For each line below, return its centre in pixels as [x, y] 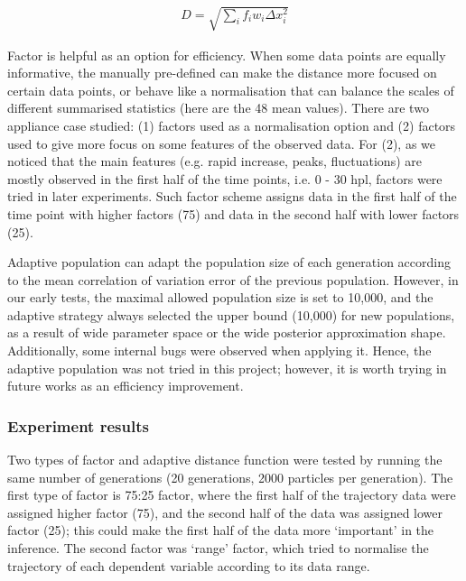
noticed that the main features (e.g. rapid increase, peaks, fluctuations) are [214, 161]
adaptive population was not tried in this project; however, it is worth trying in [227, 368]
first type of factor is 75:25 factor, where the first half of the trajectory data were [232, 495]
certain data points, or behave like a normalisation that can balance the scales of [231, 90]
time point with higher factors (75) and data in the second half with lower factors [233, 213]
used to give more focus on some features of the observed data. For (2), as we [222, 143]
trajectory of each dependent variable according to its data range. [189, 565]
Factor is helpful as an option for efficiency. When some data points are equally [227, 55]
